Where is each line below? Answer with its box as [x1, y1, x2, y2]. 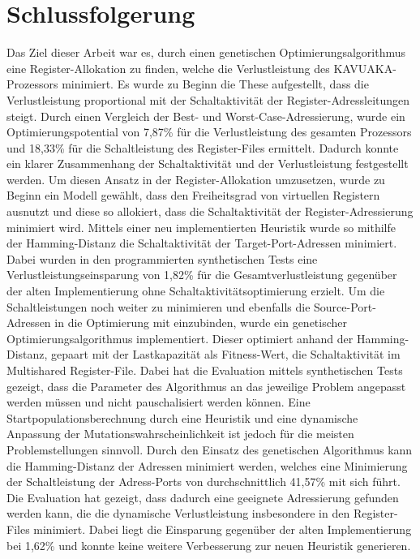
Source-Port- [314, 298, 376, 315]
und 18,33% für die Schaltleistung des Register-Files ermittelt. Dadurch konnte [6, 139, 399, 156]
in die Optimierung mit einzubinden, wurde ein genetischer [54, 314, 348, 331]
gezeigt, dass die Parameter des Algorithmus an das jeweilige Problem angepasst [6, 377, 406, 394]
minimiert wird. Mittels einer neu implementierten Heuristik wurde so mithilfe [6, 218, 396, 235]
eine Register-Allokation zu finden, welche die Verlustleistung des [6, 59, 330, 76]
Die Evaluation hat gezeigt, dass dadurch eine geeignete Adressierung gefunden [6, 488, 399, 505]
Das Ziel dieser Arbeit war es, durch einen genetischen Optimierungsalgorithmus [6, 44, 406, 61]
